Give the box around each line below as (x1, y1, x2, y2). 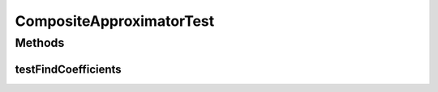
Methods (15, 36, 65, 50)
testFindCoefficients (15, 62, 122, 76)
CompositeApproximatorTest (15, 12, 215, 30)
